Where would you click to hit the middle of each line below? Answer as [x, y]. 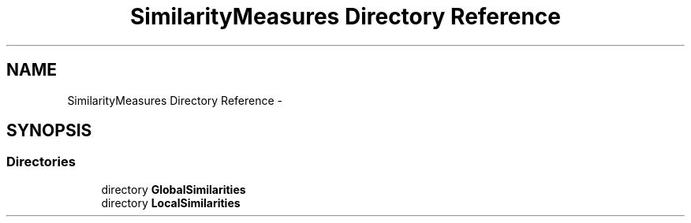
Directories [41, 162]
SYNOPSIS [49, 131]
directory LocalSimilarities [171, 203]
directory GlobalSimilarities [174, 189]
